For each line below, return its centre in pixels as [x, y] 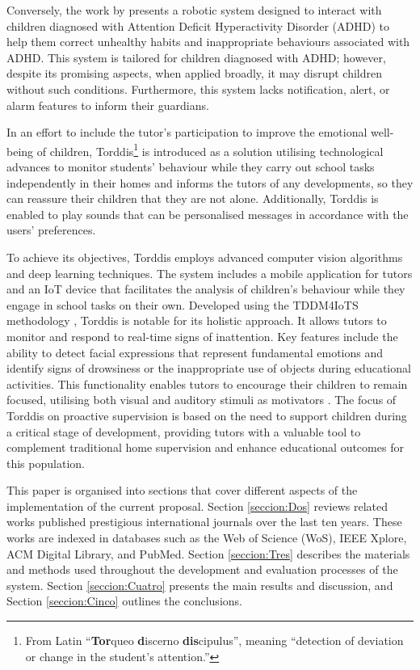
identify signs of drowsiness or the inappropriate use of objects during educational [209, 368]
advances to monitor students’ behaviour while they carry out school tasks [191, 166]
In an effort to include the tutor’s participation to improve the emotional [187, 132]
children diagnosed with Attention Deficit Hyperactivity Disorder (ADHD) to [198, 25]
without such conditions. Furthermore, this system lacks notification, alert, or [198, 88]
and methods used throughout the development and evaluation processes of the [202, 569]
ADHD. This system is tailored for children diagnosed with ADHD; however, [196, 57]
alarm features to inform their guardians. [108, 105]
